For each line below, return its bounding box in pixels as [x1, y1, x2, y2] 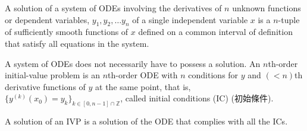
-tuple [278, 13, 300, 25]
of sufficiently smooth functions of [5, 25, 129, 38]
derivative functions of [5, 80, 86, 92]
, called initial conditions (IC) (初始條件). [120, 92, 274, 104]
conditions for [188, 69, 239, 81]
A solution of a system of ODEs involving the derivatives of [5, 2, 222, 14]
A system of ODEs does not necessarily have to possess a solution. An [5, 57, 261, 69]
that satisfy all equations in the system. [5, 37, 149, 49]
